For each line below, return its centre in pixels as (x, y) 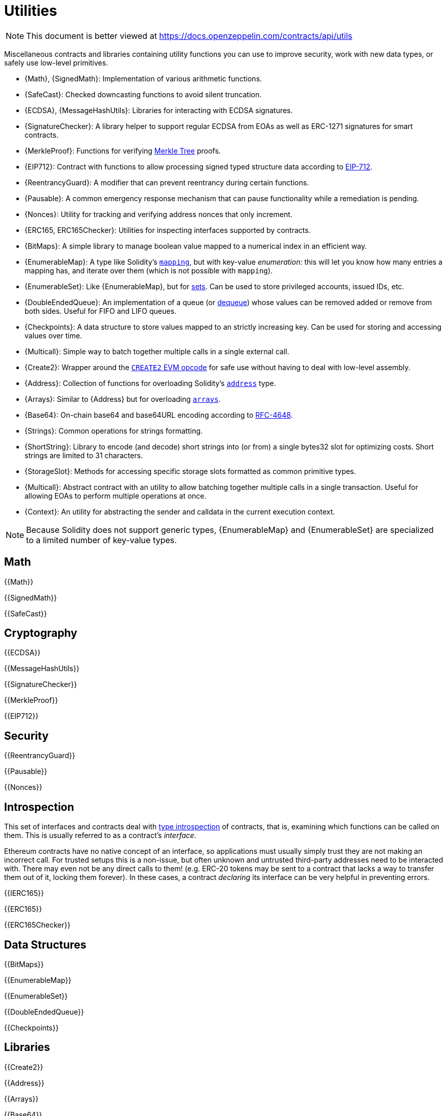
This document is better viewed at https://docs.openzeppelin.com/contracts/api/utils (189, 36)
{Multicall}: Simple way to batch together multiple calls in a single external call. (157, 351)
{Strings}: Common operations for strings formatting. (114, 431)
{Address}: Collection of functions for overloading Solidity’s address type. (150, 383)
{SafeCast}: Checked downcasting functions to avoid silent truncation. (143, 94)
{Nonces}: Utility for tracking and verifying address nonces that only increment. (159, 214)
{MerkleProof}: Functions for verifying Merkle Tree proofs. (123, 151)
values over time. (53, 335)
